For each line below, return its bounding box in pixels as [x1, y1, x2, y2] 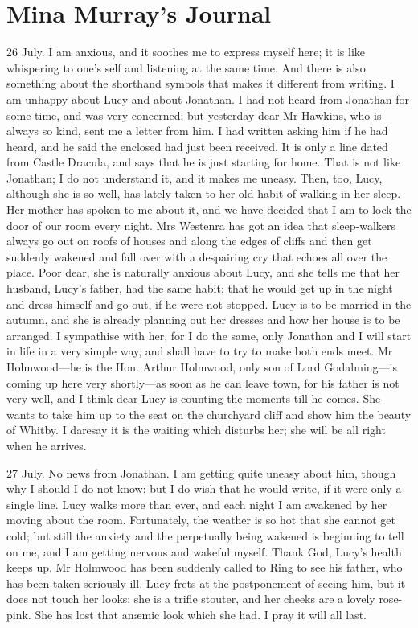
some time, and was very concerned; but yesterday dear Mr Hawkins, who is [6, 106, 382, 123]
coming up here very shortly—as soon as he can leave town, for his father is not [6, 374, 400, 391]
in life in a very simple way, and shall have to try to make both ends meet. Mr [6, 343, 393, 359]
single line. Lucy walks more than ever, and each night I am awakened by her [6, 495, 387, 512]
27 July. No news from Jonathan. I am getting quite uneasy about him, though [6, 464, 396, 481]
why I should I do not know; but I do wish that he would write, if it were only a [6, 480, 402, 497]
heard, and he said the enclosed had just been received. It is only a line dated [6, 138, 388, 154]
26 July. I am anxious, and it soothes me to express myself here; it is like [6, 43, 366, 60]
